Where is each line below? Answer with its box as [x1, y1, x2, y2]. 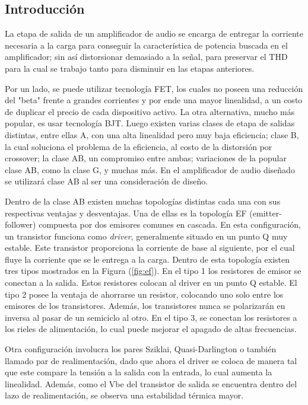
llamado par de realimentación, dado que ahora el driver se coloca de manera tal [5, 354, 297, 366]
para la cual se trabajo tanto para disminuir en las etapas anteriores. [5, 62, 255, 74]
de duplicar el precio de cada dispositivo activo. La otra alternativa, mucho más [5, 105, 295, 117]
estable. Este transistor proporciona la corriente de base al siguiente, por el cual [5, 241, 295, 254]
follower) [5, 218, 36, 231]
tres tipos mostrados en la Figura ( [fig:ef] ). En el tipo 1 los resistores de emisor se [5, 264, 301, 277]
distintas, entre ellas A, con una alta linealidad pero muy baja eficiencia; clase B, [5, 128, 299, 141]
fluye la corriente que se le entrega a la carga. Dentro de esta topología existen [5, 253, 290, 265]
